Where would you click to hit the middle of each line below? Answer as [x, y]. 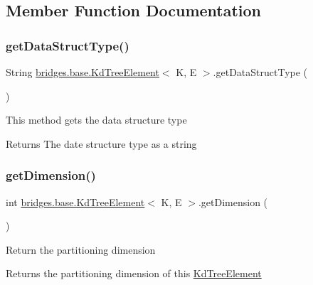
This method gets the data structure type [96, 120]
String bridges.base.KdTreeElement [83, 72]
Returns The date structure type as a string [101, 143]
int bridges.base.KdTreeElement [75, 201]
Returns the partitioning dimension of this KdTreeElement [134, 273]
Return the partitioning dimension [81, 249]
